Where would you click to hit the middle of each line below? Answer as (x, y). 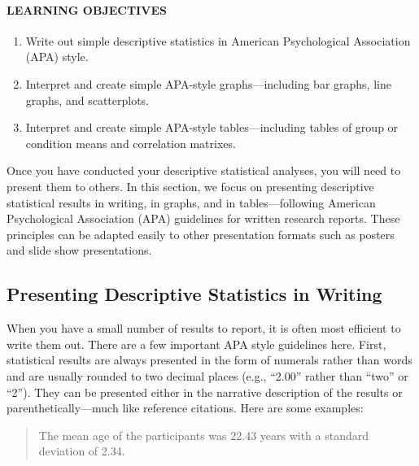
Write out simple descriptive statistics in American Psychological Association (218, 40)
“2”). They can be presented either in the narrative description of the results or (205, 392)
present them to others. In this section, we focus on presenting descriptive (190, 186)
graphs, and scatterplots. (87, 100)
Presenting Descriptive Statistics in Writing (194, 294)
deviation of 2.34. (82, 451)
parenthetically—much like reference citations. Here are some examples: (185, 408)
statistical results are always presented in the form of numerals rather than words (209, 360)
